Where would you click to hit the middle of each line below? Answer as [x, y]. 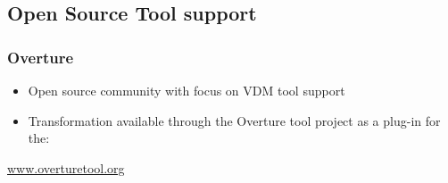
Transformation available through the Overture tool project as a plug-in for [234, 120]
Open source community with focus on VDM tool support [187, 90]
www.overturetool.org [66, 167]
